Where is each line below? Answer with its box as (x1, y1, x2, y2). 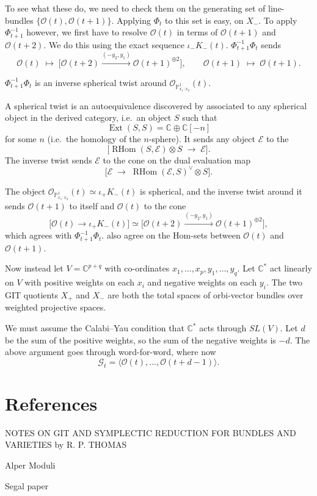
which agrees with (5, 229, 72, 242)
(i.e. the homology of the (47, 132, 141, 145)
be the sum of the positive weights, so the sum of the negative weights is (5, 333, 276, 346)
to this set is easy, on (165, 13, 244, 26)
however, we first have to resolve (26, 26, 148, 38)
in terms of (177, 26, 218, 38)
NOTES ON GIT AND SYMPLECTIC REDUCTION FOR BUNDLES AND (5, 426, 296, 439)
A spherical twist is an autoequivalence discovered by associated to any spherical (5, 99, 307, 112)
